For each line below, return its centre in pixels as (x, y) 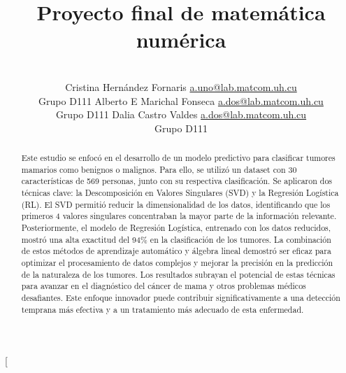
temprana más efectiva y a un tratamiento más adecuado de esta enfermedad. (163, 309)
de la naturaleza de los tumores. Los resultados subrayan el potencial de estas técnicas (178, 274)
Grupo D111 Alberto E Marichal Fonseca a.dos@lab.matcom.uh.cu (181, 100)
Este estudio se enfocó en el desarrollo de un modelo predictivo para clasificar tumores (178, 158)
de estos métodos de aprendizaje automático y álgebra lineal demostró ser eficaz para (176, 251)
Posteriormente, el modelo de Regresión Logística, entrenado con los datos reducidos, (176, 228)
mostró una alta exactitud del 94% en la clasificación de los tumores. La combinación (176, 239)
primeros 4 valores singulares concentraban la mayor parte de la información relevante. (179, 216)
